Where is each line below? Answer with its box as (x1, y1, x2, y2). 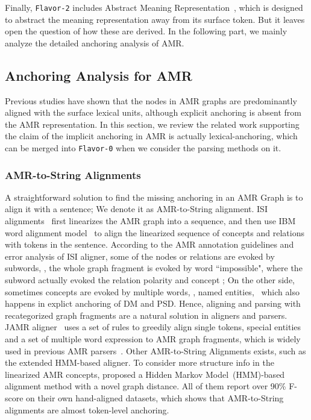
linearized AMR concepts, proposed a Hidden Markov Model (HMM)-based (5, 368, 285, 380)
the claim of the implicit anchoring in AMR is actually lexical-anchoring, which (5, 130, 298, 142)
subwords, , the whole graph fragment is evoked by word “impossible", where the (5, 262, 303, 274)
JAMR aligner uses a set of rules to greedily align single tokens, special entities (5, 321, 301, 333)
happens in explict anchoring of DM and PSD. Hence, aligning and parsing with (5, 297, 301, 310)
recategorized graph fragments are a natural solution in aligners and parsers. (5, 309, 287, 321)
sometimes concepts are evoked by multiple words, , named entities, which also (5, 285, 300, 298)
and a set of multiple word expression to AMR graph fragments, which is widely (5, 333, 301, 345)
